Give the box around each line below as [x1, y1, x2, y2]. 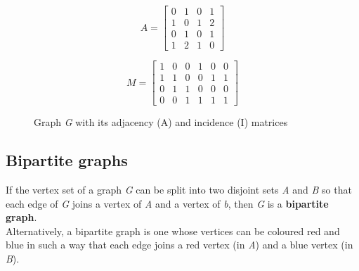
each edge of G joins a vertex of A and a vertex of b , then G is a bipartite [6, 196, 329, 210]
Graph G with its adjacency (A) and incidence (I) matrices [34, 115, 288, 130]
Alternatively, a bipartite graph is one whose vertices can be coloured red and [6, 223, 340, 238]
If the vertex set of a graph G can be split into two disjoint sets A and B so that [6, 182, 352, 197]
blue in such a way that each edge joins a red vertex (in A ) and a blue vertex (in [6, 237, 353, 252]
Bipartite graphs [6, 149, 128, 171]
